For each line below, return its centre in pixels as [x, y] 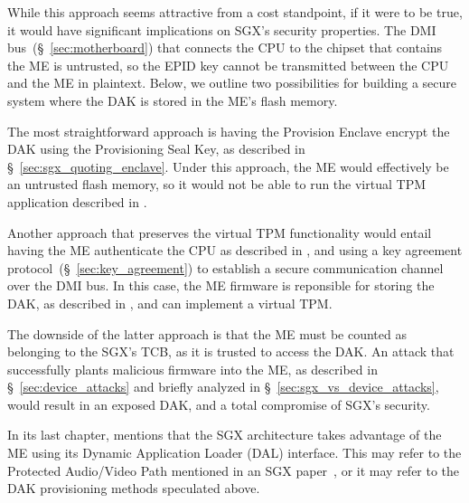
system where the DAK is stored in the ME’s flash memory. [173, 100]
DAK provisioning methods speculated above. [134, 488]
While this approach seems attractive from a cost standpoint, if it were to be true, [235, 12]
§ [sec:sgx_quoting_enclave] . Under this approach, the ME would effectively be [228, 166]
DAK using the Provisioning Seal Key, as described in [156, 149]
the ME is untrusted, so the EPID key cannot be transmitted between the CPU [228, 65]
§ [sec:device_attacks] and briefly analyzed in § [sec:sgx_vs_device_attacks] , [223, 387]
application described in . [77, 201]
